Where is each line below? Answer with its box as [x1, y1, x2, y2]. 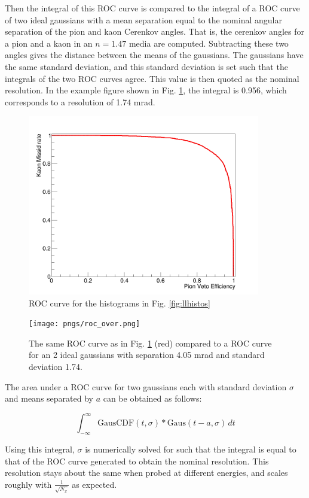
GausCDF [97, 419, 134, 428]
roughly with [5, 478, 52, 490]
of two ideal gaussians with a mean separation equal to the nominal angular [5, 13, 282, 26]
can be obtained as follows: [103, 392, 202, 405]
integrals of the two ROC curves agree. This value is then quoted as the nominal [5, 72, 299, 84]
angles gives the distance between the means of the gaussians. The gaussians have [5, 48, 304, 61]
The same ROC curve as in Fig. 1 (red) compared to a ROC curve [29, 336, 272, 349]
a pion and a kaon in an [5, 37, 93, 49]
